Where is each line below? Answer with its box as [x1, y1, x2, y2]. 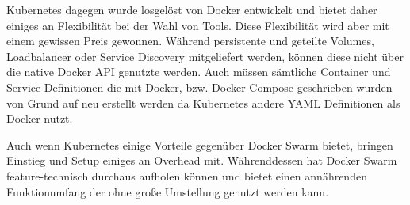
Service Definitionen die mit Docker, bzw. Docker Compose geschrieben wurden [6, 78, 393, 95]
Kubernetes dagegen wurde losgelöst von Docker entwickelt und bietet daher [6, 2, 377, 17]
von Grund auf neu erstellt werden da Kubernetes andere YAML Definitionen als [6, 94, 400, 111]
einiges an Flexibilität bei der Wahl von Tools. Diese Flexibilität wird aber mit [6, 17, 389, 33]
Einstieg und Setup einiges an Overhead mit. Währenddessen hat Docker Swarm [6, 152, 397, 169]
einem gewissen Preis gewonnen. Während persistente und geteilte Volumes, [6, 32, 374, 49]
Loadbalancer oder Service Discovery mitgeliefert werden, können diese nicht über [6, 47, 404, 64]
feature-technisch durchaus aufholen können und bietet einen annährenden [6, 167, 367, 184]
